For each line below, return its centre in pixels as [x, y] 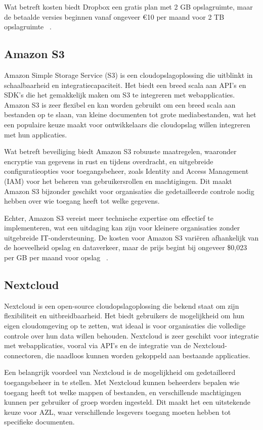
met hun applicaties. [36, 134]
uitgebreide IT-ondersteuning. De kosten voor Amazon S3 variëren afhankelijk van [131, 237]
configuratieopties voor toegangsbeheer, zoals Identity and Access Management [126, 171]
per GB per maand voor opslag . [56, 257]
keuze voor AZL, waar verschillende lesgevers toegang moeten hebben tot [118, 412]
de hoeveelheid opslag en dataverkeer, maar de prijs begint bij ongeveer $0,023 [126, 247]
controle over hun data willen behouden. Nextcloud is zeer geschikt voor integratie [131, 335]
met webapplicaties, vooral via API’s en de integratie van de [98, 345]
